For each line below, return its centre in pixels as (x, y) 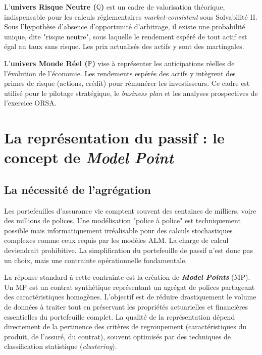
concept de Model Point (89, 158)
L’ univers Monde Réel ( (46, 63)
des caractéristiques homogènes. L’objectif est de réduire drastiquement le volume (130, 297)
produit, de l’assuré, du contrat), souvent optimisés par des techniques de (118, 336)
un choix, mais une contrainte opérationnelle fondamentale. (96, 260)
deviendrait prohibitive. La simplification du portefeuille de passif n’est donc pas (129, 250)
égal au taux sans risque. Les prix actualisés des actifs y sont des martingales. (124, 46)
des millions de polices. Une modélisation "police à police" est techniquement (122, 220)
